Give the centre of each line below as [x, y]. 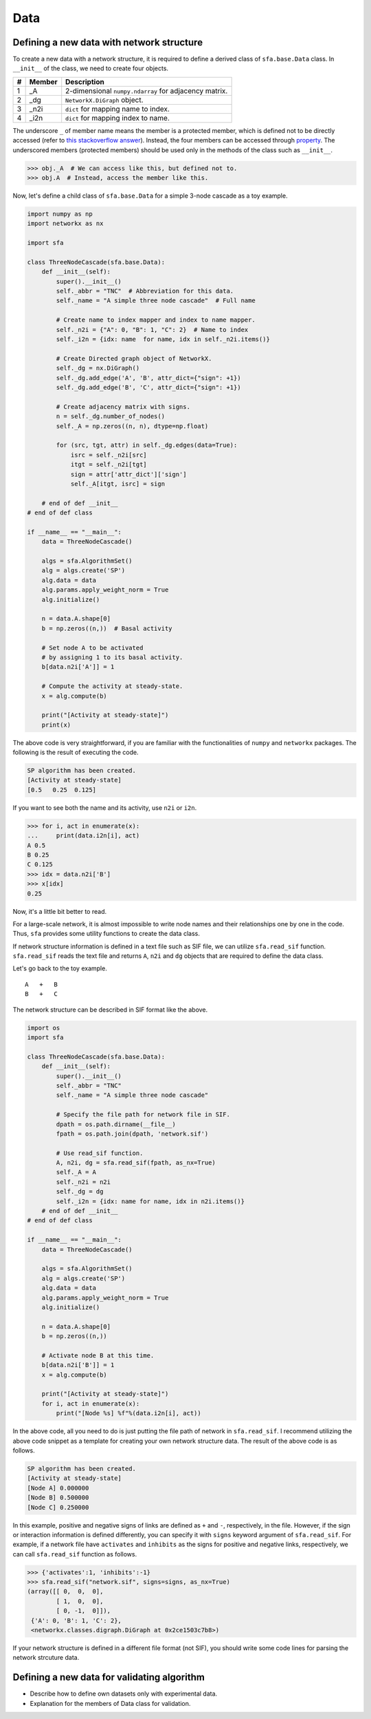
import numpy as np [60, 214]
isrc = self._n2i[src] [109, 455]
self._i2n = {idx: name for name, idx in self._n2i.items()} [163, 340]
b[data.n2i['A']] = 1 [78, 667]
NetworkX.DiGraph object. [104, 100]
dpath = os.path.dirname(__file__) [116, 1124]
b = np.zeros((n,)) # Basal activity [107, 628]
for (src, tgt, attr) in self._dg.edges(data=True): [147, 445]
